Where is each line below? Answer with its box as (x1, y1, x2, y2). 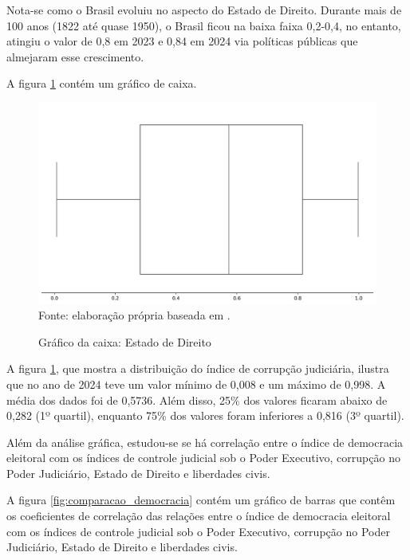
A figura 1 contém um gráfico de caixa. (6, 75, 197, 92)
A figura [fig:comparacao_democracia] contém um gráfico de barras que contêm (6, 491, 396, 508)
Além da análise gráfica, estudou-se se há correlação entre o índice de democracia (6, 433, 404, 450)
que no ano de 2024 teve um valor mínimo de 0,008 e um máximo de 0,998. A (6, 375, 386, 392)
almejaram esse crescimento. (6, 48, 144, 65)
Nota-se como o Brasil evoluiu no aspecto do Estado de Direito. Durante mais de (6, 2, 402, 18)
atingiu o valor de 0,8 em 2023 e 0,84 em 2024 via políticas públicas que (6, 33, 358, 49)
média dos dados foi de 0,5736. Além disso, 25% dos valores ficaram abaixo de (6, 391, 388, 408)
